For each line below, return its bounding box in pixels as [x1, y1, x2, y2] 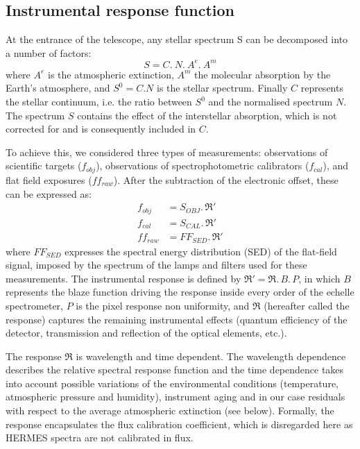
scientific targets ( [6, 158, 82, 173]
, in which [298, 271, 341, 285]
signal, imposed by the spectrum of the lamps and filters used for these [6, 257, 307, 272]
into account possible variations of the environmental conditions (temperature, [6, 375, 338, 390]
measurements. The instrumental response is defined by [6, 271, 241, 285]
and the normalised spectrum [208, 94, 333, 109]
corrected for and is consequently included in [6, 121, 196, 136]
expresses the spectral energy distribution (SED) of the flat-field [65, 244, 337, 258]
